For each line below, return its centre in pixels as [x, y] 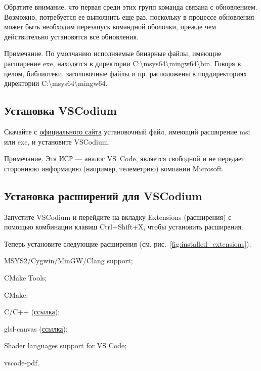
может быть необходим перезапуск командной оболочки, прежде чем [110, 27]
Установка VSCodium [60, 110]
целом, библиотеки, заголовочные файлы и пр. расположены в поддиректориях [126, 73]
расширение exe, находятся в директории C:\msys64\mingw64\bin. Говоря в [123, 63]
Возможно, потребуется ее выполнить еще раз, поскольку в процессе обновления [129, 16]
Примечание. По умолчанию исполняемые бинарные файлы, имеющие [113, 53]
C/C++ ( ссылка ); [32, 312]
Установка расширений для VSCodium [103, 195]
